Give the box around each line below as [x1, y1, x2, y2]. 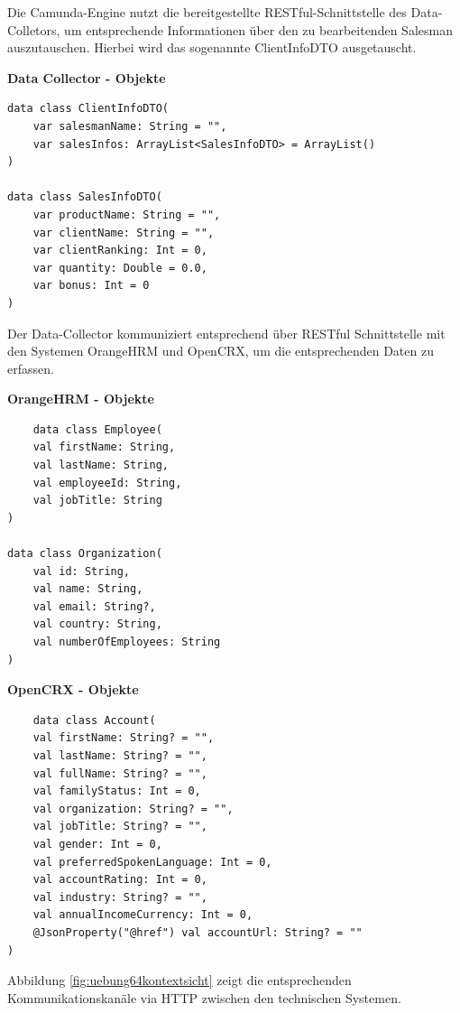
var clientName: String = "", [32, 226, 215, 239]
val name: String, [32, 582, 143, 596]
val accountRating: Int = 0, [32, 873, 207, 887]
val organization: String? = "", [32, 802, 234, 815]
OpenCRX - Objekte [7, 680, 139, 699]
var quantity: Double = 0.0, [32, 261, 207, 274]
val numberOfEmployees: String [32, 636, 221, 648]
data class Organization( [7, 547, 162, 561]
